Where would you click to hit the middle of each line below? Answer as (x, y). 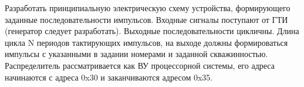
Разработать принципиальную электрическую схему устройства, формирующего (148, 8)
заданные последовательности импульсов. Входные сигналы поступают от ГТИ (146, 19)
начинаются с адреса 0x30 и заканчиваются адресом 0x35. (109, 77)
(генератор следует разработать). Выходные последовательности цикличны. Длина (152, 31)
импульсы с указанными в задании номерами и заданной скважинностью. (136, 54)
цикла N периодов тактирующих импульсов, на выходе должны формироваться (146, 42)
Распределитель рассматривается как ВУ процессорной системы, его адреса (140, 65)
